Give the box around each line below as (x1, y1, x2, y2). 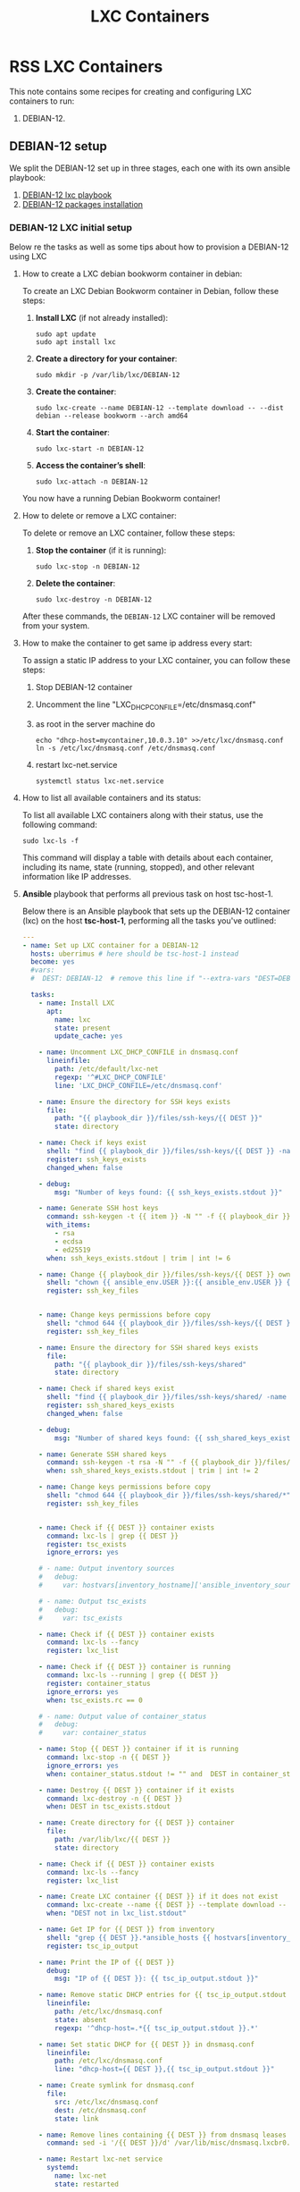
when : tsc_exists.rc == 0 (46, 1696, 143, 1705)
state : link (54, 2114, 99, 2123)
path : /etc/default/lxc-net (54, 1065, 159, 1074)
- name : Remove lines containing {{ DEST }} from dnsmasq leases (38, 2130, 287, 2139)
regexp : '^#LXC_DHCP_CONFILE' (54, 1073, 167, 1082)
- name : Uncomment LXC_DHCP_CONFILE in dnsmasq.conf (38, 1048, 239, 1057)
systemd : (46, 2163, 79, 2172)
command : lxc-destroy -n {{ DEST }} (46, 1794, 183, 1803)
